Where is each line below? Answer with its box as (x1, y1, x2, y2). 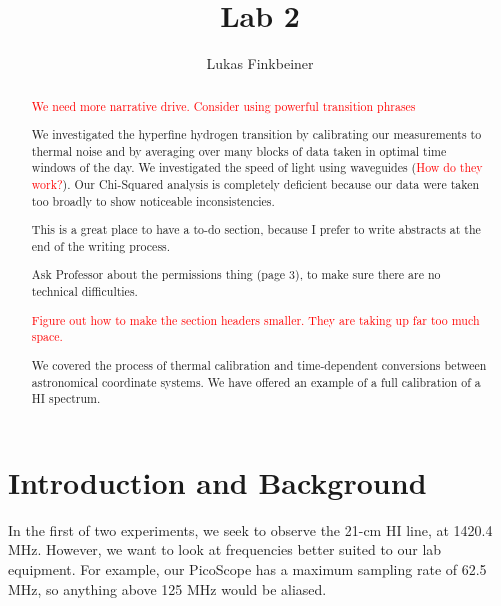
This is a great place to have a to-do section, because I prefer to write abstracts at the (31, 221, 481, 238)
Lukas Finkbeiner (206, 53, 314, 74)
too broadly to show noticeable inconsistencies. (31, 192, 275, 209)
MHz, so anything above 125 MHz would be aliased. (8, 578, 327, 599)
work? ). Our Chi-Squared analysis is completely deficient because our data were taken (31, 176, 480, 193)
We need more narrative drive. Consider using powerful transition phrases (31, 97, 416, 114)
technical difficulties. (31, 283, 138, 300)
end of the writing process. (31, 237, 171, 254)
